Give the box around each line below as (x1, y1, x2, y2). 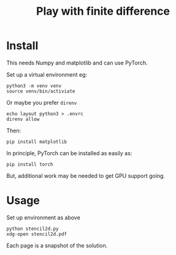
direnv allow (6, 116, 40, 122)
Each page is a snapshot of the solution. (6, 242, 108, 249)
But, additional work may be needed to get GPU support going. (6, 172, 166, 179)
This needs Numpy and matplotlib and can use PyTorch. (6, 59, 148, 66)
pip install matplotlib (6, 139, 67, 145)
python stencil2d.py (6, 226, 59, 232)
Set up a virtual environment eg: (6, 70, 88, 78)
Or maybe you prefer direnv (6, 99, 77, 106)
